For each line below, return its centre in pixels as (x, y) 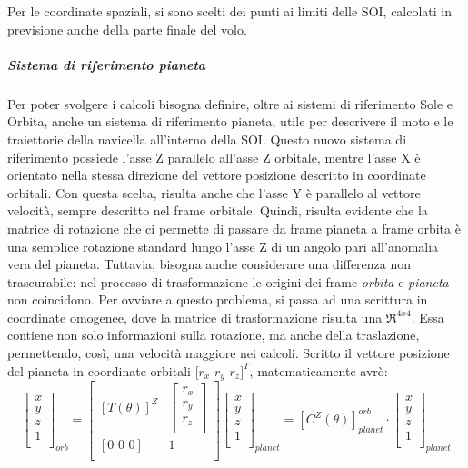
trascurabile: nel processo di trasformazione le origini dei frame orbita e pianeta (228, 281)
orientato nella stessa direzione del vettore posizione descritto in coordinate (217, 175)
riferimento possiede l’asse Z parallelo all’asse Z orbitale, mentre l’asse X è (214, 157)
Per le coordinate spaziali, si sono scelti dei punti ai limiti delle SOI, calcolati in (230, 11)
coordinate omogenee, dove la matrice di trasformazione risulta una (195, 317)
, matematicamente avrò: (319, 370)
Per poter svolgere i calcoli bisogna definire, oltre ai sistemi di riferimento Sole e (230, 103)
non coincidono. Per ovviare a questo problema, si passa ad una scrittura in (218, 299)
